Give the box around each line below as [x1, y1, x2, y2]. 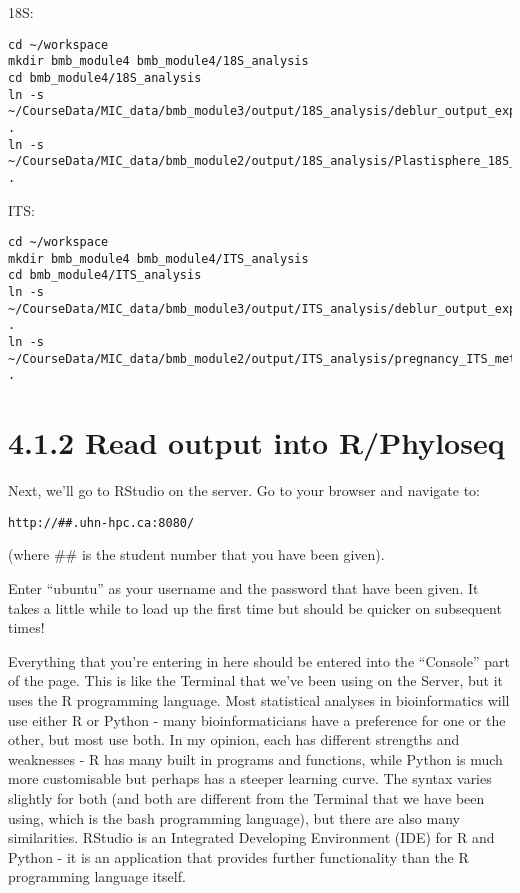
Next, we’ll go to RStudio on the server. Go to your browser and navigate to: [8, 480, 480, 501]
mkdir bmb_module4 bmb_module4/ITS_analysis [8, 251, 309, 266]
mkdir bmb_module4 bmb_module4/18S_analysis [8, 54, 309, 69]
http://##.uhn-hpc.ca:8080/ [8, 515, 195, 530]
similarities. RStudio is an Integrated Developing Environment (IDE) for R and [8, 827, 495, 848]
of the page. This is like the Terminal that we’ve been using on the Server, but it [8, 670, 503, 691]
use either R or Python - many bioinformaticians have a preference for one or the [8, 709, 506, 730]
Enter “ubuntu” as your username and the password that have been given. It [8, 577, 479, 598]
